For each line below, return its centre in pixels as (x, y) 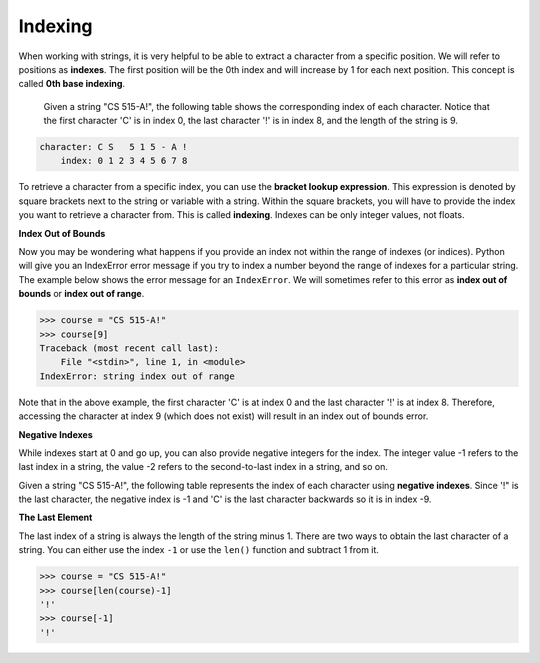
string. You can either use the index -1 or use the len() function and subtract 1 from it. (199, 550)
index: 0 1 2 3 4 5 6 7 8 (124, 161)
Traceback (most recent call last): (129, 348)
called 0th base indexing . (71, 84)
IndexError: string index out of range (137, 376)
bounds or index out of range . (81, 294)
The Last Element (55, 517)
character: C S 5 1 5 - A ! (113, 147)
